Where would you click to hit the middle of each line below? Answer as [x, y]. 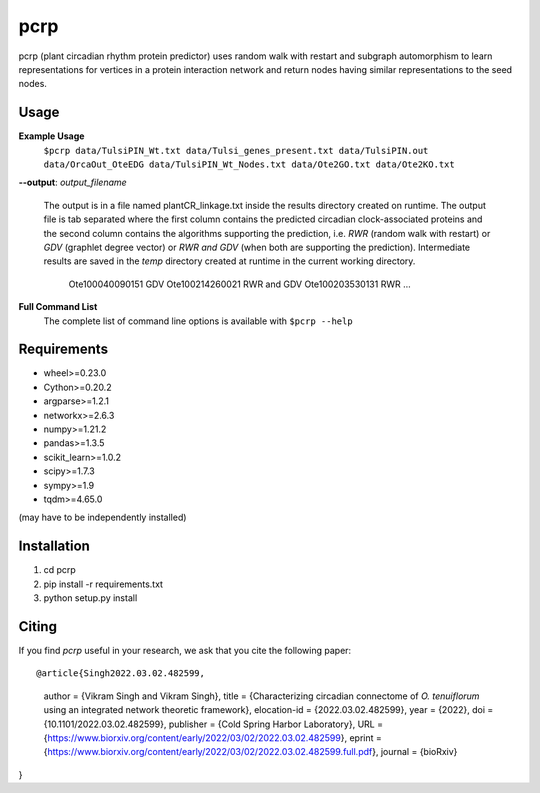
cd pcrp [60, 570]
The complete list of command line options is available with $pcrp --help [198, 321]
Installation [54, 546]
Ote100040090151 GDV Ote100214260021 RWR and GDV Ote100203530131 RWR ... [239, 284]
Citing [37, 626]
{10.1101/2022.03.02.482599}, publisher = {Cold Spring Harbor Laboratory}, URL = [213, 724]
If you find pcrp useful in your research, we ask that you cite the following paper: [185, 650]
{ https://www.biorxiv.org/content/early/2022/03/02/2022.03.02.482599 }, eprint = [212, 737]
